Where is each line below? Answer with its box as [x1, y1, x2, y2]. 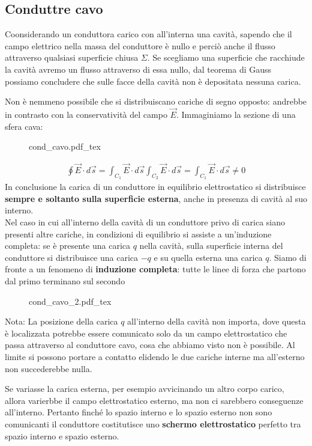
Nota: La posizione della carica [5, 315, 118, 328]
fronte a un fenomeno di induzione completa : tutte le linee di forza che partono [5, 263, 306, 275]
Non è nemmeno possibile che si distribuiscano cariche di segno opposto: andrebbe [5, 95, 307, 108]
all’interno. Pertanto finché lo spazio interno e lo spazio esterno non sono [5, 406, 272, 418]
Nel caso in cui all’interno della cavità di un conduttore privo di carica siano [5, 216, 285, 228]
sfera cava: [5, 120, 43, 132]
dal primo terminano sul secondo [5, 274, 125, 287]
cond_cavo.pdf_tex [29, 140, 101, 153]
